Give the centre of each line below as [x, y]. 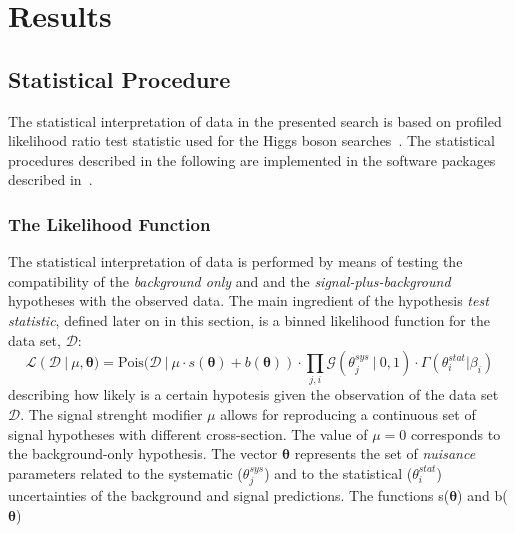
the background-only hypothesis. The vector [143, 453]
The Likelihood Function [109, 223]
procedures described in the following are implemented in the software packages [252, 159]
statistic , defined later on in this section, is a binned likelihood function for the [249, 319]
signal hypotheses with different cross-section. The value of [188, 433]
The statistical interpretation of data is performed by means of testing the [235, 261]
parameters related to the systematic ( [125, 472]
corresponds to [455, 433]
